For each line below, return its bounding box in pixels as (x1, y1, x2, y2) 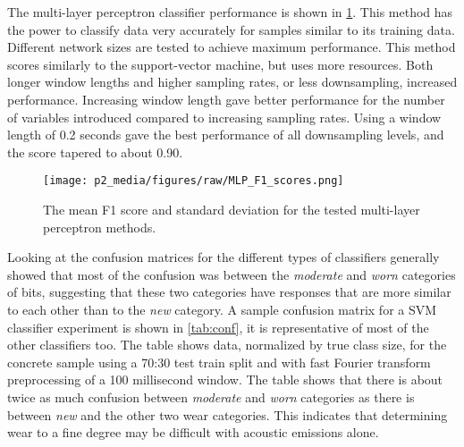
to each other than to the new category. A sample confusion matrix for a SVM (7, 299, 437, 318)
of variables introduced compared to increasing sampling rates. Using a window (7, 107, 442, 126)
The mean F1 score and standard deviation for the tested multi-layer (43, 200, 420, 218)
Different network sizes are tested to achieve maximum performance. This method (7, 38, 456, 56)
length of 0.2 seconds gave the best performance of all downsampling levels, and (7, 125, 444, 144)
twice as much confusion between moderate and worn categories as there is (7, 387, 415, 406)
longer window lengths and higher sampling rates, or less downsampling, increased (7, 72, 458, 91)
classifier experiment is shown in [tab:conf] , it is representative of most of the (7, 317, 429, 336)
